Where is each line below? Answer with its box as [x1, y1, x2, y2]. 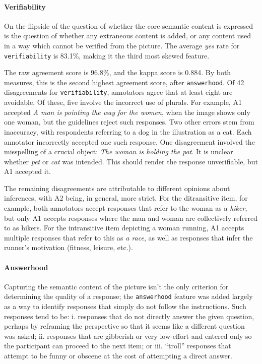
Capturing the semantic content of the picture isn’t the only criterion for [4, 281, 229, 291]
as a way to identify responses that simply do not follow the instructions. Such [4, 301, 246, 312]
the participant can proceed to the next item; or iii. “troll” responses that [4, 340, 231, 351]
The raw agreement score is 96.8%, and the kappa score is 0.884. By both [4, 67, 231, 78]
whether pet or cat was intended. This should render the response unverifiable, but [4, 156, 258, 166]
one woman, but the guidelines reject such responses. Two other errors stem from [4, 116, 254, 127]
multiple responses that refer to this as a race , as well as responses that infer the [4, 232, 253, 242]
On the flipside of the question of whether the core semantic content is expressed [4, 20, 253, 31]
